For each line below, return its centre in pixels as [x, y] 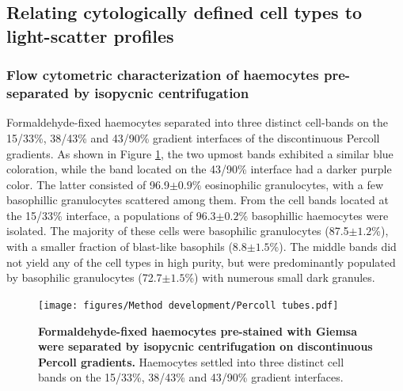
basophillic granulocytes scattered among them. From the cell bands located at [198, 200]
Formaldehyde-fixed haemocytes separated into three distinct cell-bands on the [198, 122]
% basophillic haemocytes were [314, 215]
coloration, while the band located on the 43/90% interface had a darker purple [199, 169]
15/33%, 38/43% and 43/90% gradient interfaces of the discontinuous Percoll [193, 137]
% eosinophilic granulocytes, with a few [288, 184]
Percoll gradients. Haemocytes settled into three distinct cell [191, 361]
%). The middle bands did [333, 247]
